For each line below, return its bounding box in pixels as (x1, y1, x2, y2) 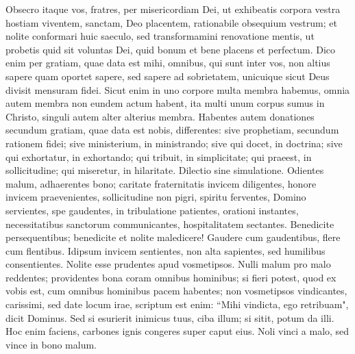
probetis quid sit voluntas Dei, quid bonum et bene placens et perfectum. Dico (5, 42, 336, 56)
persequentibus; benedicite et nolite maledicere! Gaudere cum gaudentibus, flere (5, 230, 341, 244)
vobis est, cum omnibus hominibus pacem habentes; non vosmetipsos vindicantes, (5, 283, 347, 298)
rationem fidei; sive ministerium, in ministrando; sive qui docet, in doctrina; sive (5, 136, 343, 150)
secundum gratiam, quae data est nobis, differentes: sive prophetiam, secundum (5, 123, 339, 137)
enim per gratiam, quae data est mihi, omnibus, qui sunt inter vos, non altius (5, 55, 330, 70)
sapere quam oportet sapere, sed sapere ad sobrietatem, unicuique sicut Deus (5, 68, 330, 83)
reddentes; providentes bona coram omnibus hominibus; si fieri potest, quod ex (5, 270, 336, 284)
